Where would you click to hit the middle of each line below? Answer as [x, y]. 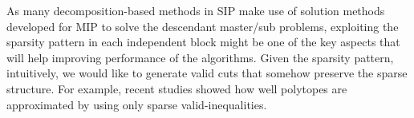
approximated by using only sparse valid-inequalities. [137, 104]
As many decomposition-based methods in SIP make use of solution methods [196, 10]
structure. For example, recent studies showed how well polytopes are [177, 88]
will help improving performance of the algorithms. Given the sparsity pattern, [200, 57]
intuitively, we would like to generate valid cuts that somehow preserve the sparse [207, 73]
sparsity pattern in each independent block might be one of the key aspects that [203, 42]
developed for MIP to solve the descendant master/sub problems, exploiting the [203, 26]
